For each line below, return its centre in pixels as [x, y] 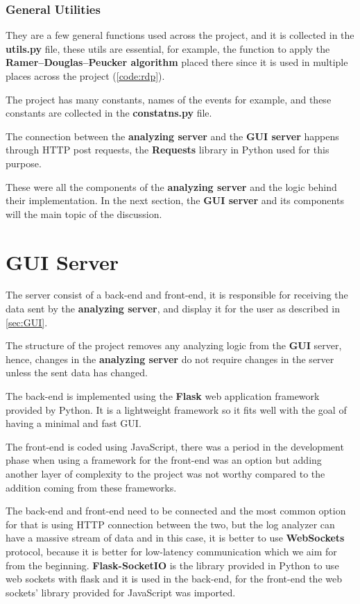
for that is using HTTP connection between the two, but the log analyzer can [170, 524]
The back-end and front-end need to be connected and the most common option [176, 511]
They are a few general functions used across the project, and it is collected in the [180, 35]
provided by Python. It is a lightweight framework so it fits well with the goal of [176, 409]
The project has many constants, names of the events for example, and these [169, 99]
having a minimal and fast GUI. [74, 423]
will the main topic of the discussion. [84, 213]
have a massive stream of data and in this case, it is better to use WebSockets [175, 538]
